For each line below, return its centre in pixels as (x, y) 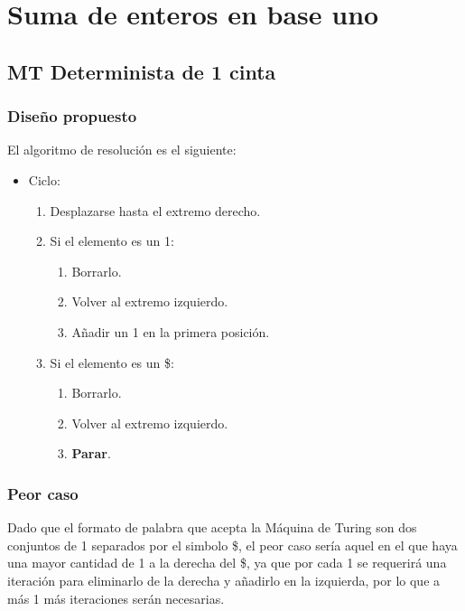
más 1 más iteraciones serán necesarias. (116, 598)
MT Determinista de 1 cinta (142, 71)
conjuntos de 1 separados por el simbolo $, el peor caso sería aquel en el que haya (232, 545)
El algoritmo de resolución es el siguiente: (122, 150)
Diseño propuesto (72, 116)
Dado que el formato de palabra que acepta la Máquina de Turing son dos (212, 527)
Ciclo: (44, 179)
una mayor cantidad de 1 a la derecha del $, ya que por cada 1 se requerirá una (227, 563)
